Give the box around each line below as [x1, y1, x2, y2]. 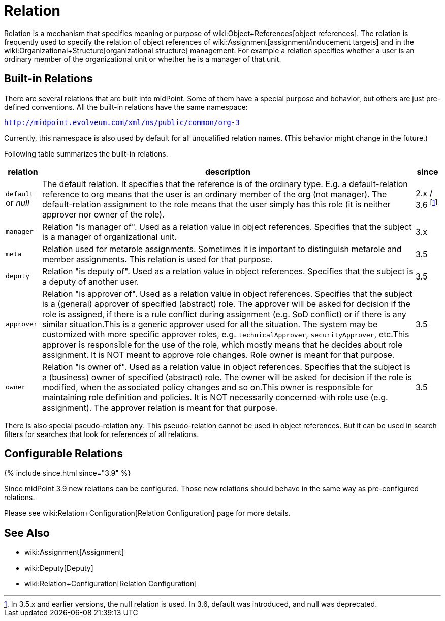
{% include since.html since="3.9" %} [4, 469, 131, 478]
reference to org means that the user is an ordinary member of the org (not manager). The [42, 189, 387, 199]
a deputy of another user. [42, 276, 139, 287]
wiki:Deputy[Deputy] [24, 564, 93, 573]
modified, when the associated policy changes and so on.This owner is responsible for [42, 382, 373, 392]
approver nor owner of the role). [42, 209, 165, 220]
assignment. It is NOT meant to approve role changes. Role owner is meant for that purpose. [42, 349, 395, 360]
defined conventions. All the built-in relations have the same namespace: [4, 102, 248, 111]
